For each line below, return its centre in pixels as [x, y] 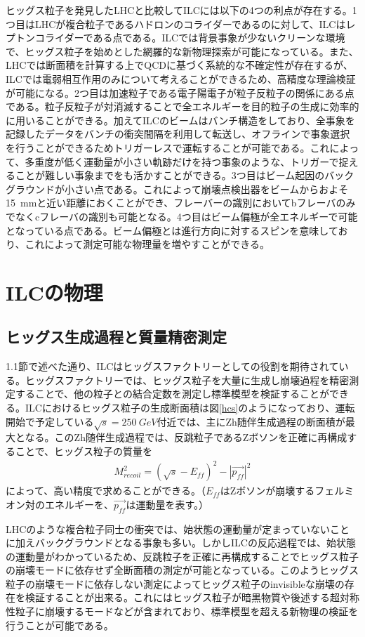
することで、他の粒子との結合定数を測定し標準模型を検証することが [172, 394]
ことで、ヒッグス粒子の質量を [84, 451]
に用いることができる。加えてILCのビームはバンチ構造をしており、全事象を [180, 120]
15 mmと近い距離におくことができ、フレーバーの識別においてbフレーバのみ [181, 203]
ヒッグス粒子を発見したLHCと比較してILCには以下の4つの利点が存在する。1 [181, 10]
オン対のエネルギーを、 [60, 504]
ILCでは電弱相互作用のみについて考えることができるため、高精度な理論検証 [181, 78]
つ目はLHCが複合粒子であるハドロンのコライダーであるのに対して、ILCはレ [181, 24]
